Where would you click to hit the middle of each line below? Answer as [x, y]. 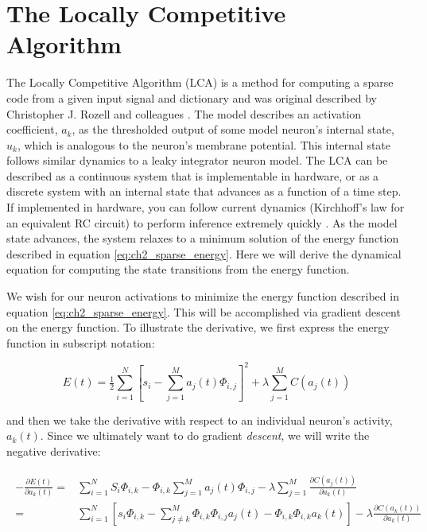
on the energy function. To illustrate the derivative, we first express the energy [198, 327]
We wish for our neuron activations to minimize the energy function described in [203, 296]
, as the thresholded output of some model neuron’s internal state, [233, 129]
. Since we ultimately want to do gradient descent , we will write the [205, 435]
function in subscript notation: [81, 342]
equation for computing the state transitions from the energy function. [178, 269]
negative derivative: [54, 450]
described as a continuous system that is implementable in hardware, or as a [193, 175]
